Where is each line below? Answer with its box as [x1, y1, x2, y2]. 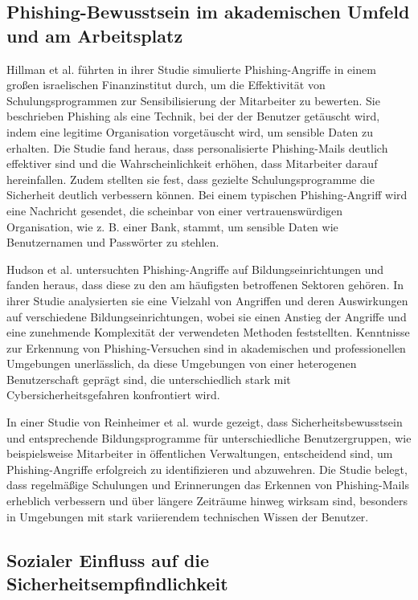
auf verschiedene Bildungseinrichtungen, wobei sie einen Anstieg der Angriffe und [6, 308, 407, 324]
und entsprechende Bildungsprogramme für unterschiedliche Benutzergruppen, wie [6, 429, 412, 446]
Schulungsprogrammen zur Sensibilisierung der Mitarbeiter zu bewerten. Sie [6, 92, 380, 108]
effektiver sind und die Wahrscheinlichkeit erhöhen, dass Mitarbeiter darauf [6, 155, 378, 172]
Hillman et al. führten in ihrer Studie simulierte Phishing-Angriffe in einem [6, 60, 376, 77]
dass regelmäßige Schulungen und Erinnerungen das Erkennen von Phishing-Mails [6, 476, 409, 493]
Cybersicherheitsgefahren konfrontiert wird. [6, 386, 220, 403]
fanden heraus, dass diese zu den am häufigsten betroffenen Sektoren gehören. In [6, 276, 404, 293]
